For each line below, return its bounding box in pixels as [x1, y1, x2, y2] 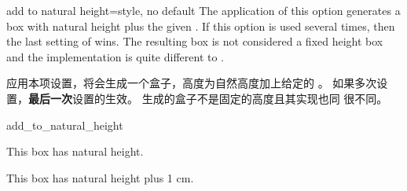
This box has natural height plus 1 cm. [6, 169, 194, 185]
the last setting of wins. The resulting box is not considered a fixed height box [6, 33, 383, 50]
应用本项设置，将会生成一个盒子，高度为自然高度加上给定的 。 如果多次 [6, 75, 377, 91]
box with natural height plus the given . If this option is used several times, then [6, 17, 395, 34]
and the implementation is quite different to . [6, 48, 225, 64]
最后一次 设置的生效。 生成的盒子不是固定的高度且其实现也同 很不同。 [28, 90, 388, 106]
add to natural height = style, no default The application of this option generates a [6, 2, 401, 18]
